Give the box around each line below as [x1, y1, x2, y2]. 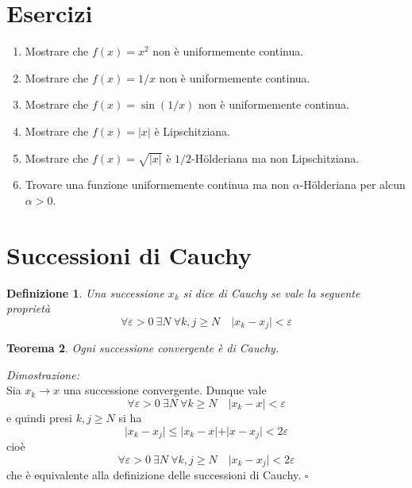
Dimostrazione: [6, 366, 79, 382]
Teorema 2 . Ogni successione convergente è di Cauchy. [6, 340, 279, 356]
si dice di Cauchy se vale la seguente [183, 284, 360, 301]
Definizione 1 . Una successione [6, 284, 164, 301]
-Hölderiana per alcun [299, 176, 406, 193]
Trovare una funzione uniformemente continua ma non [25, 176, 290, 193]
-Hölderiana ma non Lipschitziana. [191, 149, 360, 166]
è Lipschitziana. [154, 122, 230, 139]
